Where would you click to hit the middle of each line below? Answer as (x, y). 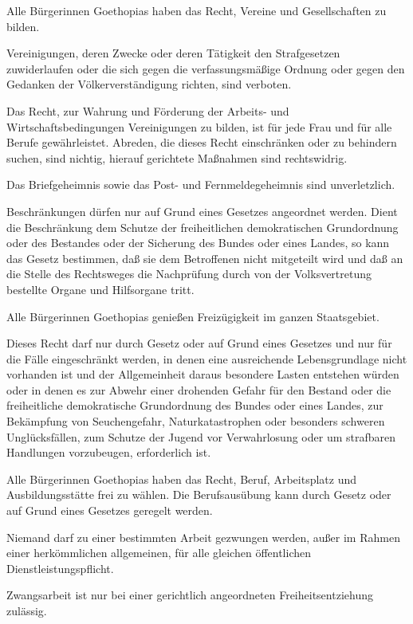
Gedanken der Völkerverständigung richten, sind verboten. (149, 84)
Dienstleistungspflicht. (60, 568)
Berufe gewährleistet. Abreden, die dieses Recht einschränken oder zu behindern (202, 142)
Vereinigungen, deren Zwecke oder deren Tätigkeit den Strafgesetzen (173, 53)
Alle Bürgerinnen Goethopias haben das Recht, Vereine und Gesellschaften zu (197, 10)
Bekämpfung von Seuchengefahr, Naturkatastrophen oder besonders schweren (196, 421)
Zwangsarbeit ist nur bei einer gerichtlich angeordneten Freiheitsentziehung (190, 595)
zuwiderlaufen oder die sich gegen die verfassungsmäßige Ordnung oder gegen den (206, 68)
